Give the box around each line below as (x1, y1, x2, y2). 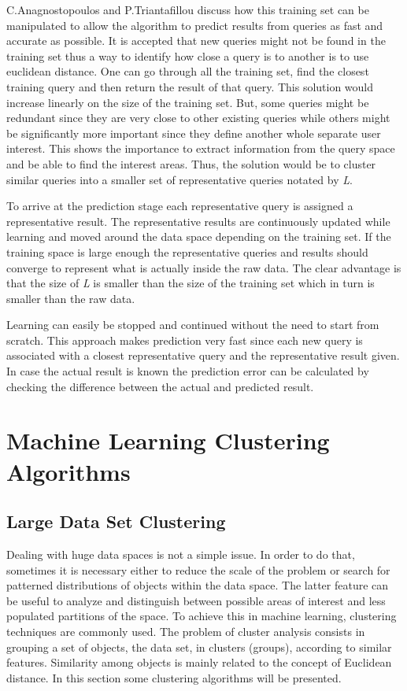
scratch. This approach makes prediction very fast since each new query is (6, 331, 363, 348)
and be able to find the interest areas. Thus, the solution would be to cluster (6, 155, 376, 172)
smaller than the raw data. (6, 290, 135, 306)
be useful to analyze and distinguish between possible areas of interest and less (6, 592, 386, 608)
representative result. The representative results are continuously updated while (6, 212, 390, 229)
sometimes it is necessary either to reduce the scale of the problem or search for (6, 561, 390, 578)
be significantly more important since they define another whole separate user (6, 124, 381, 141)
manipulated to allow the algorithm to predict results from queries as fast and (6, 17, 383, 33)
